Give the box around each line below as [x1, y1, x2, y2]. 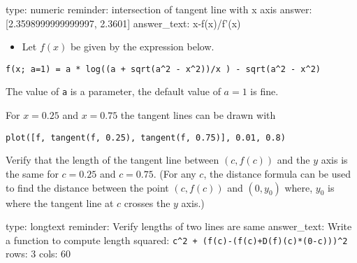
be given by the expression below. [70, 39, 214, 54]
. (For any [153, 166, 196, 180]
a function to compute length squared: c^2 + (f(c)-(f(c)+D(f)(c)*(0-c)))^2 [6, 232, 348, 247]
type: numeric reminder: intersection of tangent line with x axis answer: [6, 2, 312, 16]
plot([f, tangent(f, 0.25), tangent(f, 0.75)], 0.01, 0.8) [6, 132, 286, 143]
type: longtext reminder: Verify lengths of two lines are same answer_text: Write [6, 219, 352, 234]
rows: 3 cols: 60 [6, 246, 71, 261]
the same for [6, 166, 59, 180]
